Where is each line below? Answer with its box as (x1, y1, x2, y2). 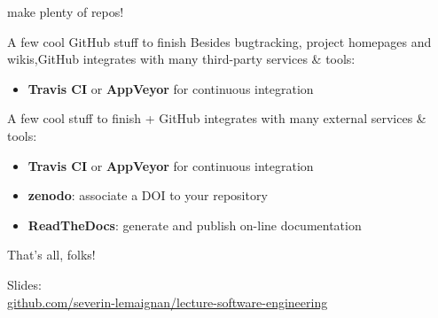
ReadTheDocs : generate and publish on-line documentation (27, 215, 362, 234)
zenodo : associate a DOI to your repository (27, 186, 268, 205)
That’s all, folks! (7, 245, 96, 264)
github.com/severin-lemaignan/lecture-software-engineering (7, 292, 328, 311)
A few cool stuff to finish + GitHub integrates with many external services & (7, 109, 426, 128)
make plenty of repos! (7, 3, 124, 20)
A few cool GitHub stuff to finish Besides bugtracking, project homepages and (7, 32, 432, 50)
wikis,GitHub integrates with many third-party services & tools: (7, 50, 356, 68)
